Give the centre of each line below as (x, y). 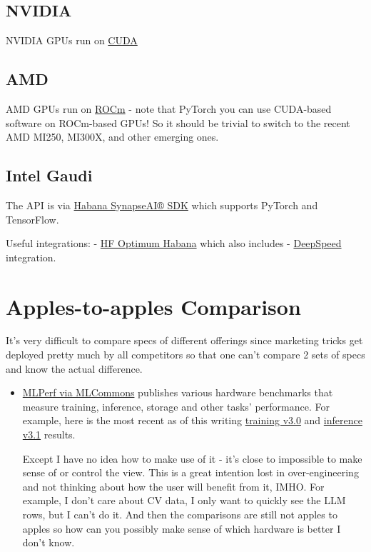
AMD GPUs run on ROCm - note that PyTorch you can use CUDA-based (169, 109)
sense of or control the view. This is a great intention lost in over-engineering (190, 472)
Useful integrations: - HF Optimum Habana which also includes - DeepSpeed (174, 243)
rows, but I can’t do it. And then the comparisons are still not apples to (180, 515)
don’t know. (49, 542)
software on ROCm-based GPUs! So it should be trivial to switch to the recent (178, 122)
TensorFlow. (32, 219)
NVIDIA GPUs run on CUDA (72, 40)
